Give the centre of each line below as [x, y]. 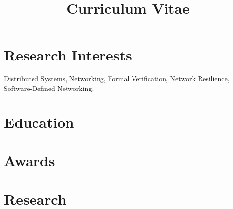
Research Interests [68, 55]
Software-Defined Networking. [49, 88]
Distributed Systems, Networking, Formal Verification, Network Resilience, [117, 78]
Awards [30, 161]
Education [39, 122]
